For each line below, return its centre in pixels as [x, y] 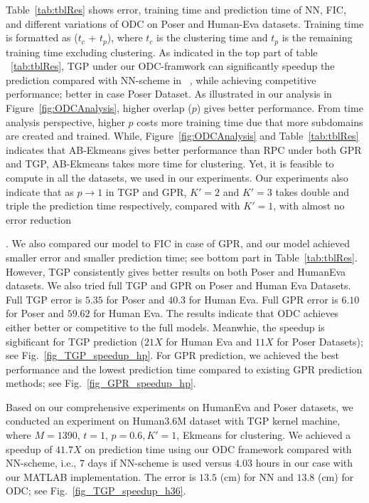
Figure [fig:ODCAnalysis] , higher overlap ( [99, 108]
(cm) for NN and [257, 476]
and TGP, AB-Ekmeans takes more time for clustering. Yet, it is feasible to [170, 164]
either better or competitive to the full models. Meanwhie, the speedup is [165, 327]
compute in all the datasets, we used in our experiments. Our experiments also [177, 177]
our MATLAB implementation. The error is [101, 476]
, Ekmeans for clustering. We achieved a [264, 435]
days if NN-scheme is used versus [160, 463]
